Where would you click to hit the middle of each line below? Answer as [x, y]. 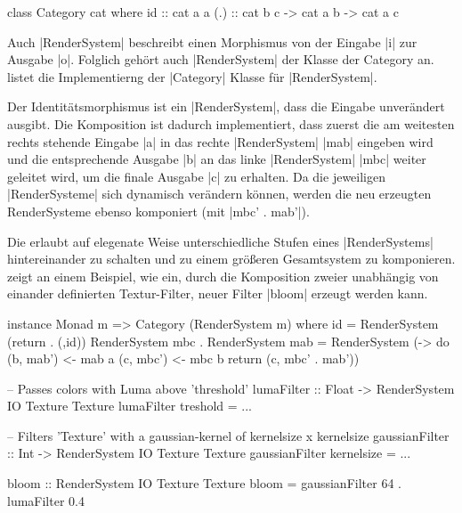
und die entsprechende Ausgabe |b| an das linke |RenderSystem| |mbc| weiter [217, 159]
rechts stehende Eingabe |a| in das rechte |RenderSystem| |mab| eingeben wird [220, 141]
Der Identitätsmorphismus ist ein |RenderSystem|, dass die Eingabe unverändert [226, 106]
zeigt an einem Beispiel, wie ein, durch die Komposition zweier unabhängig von [223, 276]
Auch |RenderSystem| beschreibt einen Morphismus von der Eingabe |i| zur [212, 41]
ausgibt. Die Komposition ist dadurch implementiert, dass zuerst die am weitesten [231, 123]
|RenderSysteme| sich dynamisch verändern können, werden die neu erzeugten [219, 194]
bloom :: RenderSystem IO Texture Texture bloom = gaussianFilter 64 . [204, 483]
